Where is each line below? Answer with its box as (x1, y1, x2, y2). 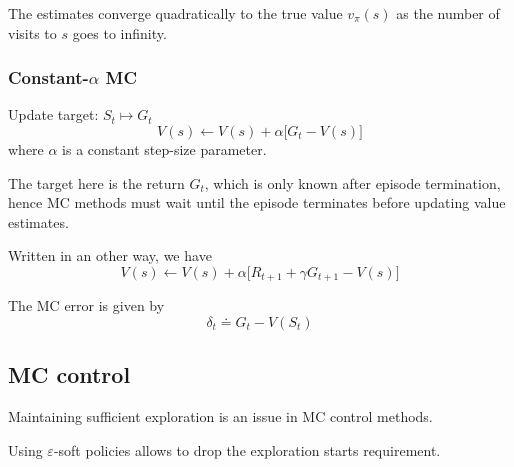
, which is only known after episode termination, (204, 172, 501, 193)
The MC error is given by (8, 295, 165, 316)
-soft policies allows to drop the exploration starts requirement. (53, 439, 441, 460)
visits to (8, 22, 57, 43)
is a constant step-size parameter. (62, 139, 267, 159)
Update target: (8, 104, 99, 125)
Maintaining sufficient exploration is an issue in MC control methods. (8, 406, 433, 427)
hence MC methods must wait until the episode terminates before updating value (8, 192, 506, 213)
